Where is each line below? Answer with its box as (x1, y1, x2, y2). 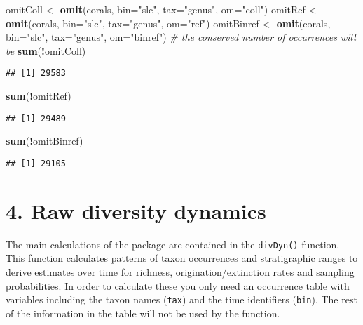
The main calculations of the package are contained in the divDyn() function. (6, 237, 340, 251)
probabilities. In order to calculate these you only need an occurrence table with (6, 278, 350, 293)
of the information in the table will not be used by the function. (6, 305, 280, 320)
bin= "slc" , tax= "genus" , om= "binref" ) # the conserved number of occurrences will (6, 29, 356, 44)
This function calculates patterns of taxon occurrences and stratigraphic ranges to (6, 251, 358, 265)
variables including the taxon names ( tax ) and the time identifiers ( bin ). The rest (6, 292, 357, 307)
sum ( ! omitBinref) (6, 133, 83, 148)
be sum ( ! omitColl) (6, 43, 86, 58)
